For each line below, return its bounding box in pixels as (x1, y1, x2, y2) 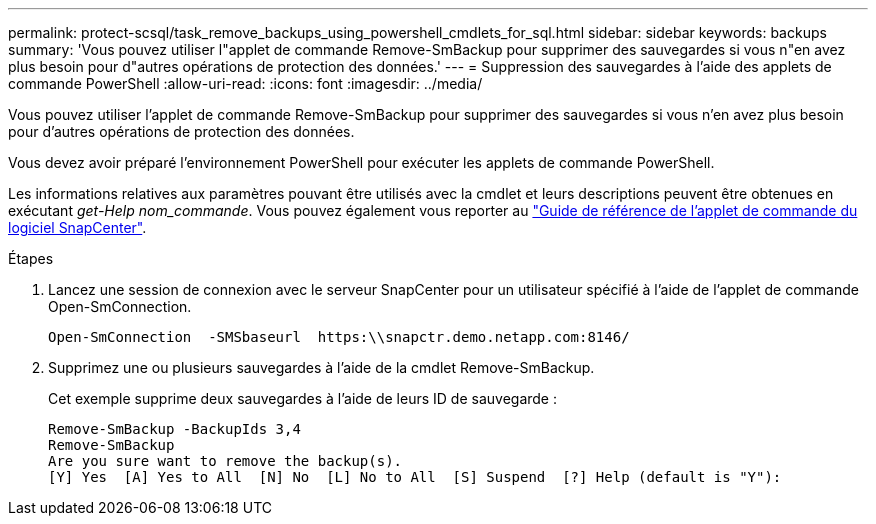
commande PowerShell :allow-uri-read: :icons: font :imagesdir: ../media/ (8, 75, 483, 92)
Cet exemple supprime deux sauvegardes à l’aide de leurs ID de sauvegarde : (48, 390, 557, 407)
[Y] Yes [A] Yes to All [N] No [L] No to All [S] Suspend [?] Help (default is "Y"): (48, 469, 782, 485)
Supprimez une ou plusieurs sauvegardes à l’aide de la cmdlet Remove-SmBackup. (48, 359, 595, 376)
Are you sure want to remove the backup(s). (48, 453, 403, 469)
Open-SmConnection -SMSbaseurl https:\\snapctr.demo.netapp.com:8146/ (48, 329, 630, 345)
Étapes (8, 250, 54, 267)
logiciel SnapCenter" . (8, 219, 147, 236)
